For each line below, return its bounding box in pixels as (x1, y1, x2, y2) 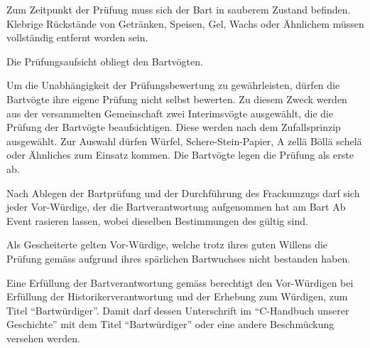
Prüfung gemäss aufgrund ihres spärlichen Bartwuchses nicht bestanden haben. (6, 251, 351, 265)
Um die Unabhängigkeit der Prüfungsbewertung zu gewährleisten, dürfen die (6, 78, 340, 93)
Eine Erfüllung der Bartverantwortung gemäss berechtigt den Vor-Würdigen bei (6, 275, 354, 290)
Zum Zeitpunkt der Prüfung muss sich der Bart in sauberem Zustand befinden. (6, 2, 351, 16)
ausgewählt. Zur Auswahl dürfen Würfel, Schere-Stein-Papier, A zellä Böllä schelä (6, 133, 362, 148)
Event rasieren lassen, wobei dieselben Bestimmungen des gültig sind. (6, 213, 308, 228)
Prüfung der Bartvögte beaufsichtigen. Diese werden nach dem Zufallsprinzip (6, 120, 341, 135)
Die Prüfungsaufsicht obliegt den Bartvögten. (6, 53, 203, 68)
